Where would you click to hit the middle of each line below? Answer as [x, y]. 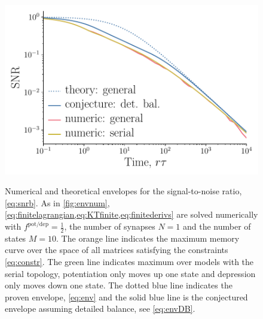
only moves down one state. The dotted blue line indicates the [119, 285]
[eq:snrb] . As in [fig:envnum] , [57, 202]
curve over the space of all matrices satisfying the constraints [117, 250]
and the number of [217, 226]
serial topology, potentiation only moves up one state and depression [130, 273]
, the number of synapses [110, 226]
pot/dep [38, 224]
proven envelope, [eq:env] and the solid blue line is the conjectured [126, 297]
